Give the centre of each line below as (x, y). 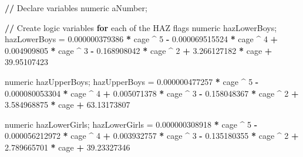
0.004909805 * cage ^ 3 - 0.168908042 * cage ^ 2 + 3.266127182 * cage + (139, 50)
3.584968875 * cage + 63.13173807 (68, 105)
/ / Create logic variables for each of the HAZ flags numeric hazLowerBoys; (141, 27)
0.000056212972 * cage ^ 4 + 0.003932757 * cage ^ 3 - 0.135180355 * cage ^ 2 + (152, 136)
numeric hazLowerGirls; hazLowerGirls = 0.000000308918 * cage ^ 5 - (131, 124)
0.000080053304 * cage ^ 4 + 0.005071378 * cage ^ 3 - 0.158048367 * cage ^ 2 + (152, 93)
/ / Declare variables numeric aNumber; (76, 8)
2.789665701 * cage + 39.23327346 (68, 147)
